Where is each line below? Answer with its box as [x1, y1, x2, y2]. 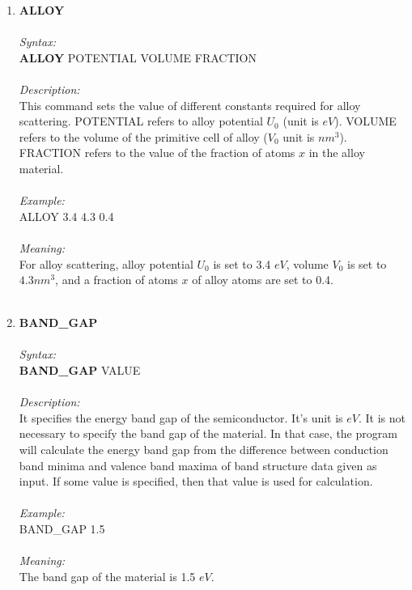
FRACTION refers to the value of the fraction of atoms [19, 144, 295, 161]
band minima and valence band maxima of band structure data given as [19, 456, 377, 473]
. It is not [359, 409, 406, 426]
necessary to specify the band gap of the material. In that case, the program [19, 425, 397, 442]
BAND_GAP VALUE [19, 362, 141, 379]
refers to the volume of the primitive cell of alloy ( [19, 128, 268, 145]
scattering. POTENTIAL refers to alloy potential [19, 112, 263, 129]
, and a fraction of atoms [55, 271, 178, 288]
